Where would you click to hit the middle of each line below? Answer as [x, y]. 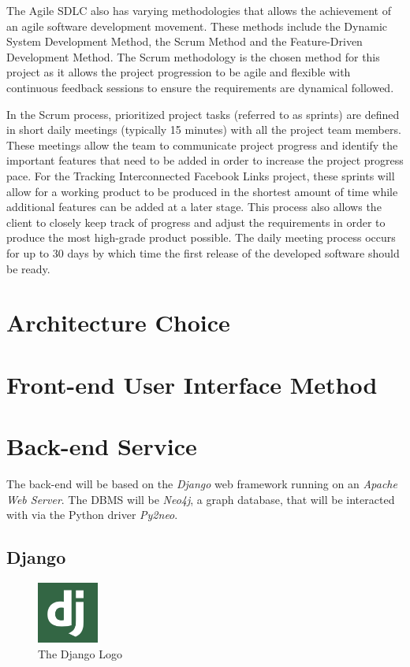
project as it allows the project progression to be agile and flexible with [179, 72]
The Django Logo [80, 653]
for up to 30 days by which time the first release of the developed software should [203, 252]
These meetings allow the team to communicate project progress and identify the [202, 145]
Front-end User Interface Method [192, 384]
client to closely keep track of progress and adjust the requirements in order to [196, 222]
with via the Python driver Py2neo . [92, 515]
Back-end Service [102, 446]
